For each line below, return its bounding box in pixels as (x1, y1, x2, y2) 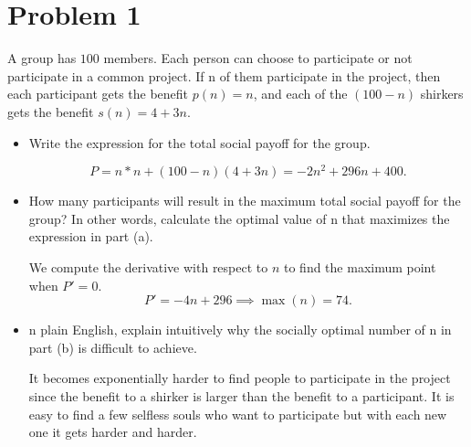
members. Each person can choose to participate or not (103, 48, 413, 68)
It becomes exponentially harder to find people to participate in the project (28, 368, 451, 388)
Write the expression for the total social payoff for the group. (28, 133, 371, 152)
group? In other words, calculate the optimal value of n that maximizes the (28, 208, 450, 228)
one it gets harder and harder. (28, 422, 197, 442)
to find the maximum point (283, 257, 436, 276)
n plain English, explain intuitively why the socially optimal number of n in (28, 320, 452, 339)
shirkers (420, 84, 464, 103)
